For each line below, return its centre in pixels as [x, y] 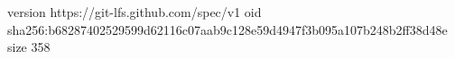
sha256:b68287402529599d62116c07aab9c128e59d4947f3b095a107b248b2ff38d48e [227, 29]
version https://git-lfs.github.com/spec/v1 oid [135, 12]
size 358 [29, 47]
